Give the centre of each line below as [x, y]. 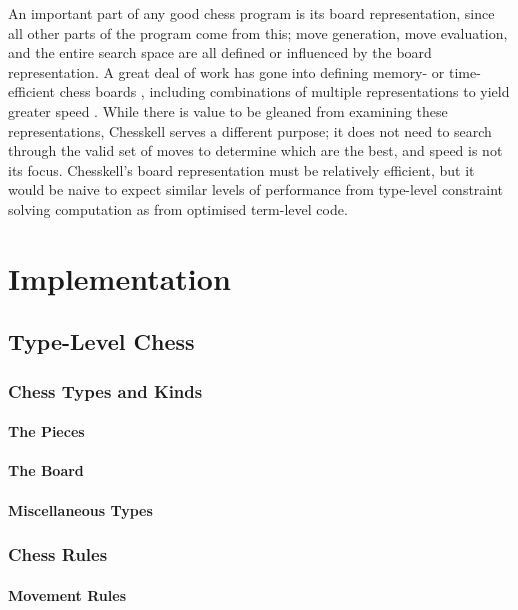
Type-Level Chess [101, 341]
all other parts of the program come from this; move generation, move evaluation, [258, 32]
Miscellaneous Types [80, 509]
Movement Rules [67, 594]
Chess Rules [58, 554]
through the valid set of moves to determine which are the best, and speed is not [255, 150]
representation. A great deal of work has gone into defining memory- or [226, 71]
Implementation [119, 277]
